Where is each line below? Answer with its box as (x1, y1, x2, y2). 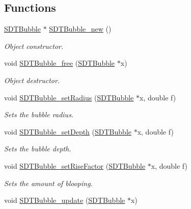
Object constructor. (4, 40, 64, 51)
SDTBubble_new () (49, 23, 112, 34)
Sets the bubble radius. (4, 109, 74, 120)
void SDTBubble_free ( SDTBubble (4, 58, 115, 68)
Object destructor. (4, 74, 60, 85)
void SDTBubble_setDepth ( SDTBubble (4, 126, 131, 137)
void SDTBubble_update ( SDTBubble (4, 195, 125, 205)
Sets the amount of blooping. (4, 177, 93, 188)
